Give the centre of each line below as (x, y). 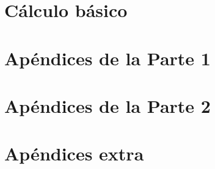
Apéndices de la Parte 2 (107, 105)
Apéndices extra (74, 153)
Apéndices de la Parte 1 (107, 58)
